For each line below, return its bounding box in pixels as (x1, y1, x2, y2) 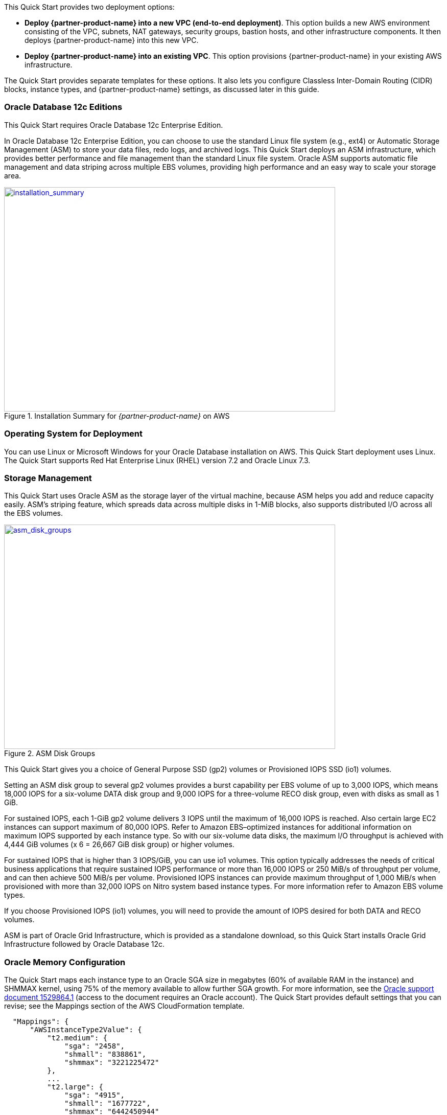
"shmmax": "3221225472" (64, 1058, 159, 1066)
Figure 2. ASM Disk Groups (4, 749, 96, 758)
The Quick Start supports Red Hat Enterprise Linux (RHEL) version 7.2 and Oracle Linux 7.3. (4, 456, 311, 465)
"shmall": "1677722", (64, 1099, 151, 1107)
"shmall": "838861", (64, 1050, 147, 1058)
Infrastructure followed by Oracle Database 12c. (4, 940, 165, 949)
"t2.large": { (47, 1083, 103, 1091)
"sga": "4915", (64, 1091, 125, 1099)
